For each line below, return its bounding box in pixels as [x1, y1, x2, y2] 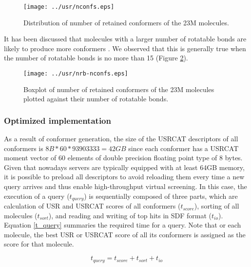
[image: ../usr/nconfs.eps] [23, 3, 115, 10]
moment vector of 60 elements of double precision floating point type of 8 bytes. [4, 153, 243, 163]
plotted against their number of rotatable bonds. [23, 94, 169, 104]
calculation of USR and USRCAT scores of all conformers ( [4, 201, 181, 211]
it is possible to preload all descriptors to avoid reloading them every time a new [4, 172, 245, 182]
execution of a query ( [4, 191, 70, 201]
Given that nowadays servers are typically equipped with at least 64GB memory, [4, 162, 245, 172]
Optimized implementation [4, 114, 111, 126]
